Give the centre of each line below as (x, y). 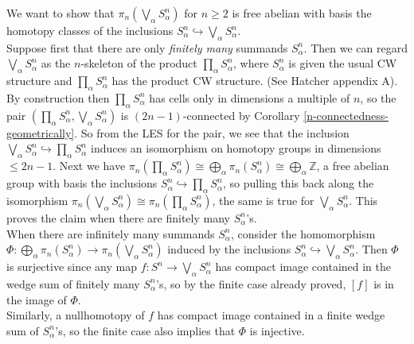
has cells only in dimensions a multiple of (250, 97)
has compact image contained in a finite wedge (271, 315)
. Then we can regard (355, 47)
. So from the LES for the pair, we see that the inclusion (212, 132)
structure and (39, 81)
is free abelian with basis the (302, 13)
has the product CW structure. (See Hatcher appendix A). (255, 81)
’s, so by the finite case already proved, (251, 283)
